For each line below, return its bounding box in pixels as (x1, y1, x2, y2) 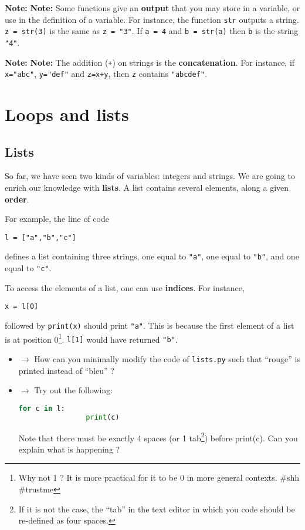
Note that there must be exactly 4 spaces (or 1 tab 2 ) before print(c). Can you (18, 430, 298, 444)
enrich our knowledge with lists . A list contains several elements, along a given (5, 181, 289, 194)
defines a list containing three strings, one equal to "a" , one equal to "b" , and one (5, 250, 299, 262)
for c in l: (18, 404, 65, 413)
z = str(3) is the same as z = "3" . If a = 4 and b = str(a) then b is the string (5, 25, 299, 37)
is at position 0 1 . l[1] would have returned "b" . (5, 331, 178, 345)
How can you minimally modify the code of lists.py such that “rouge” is (34, 353, 300, 365)
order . (5, 193, 29, 205)
